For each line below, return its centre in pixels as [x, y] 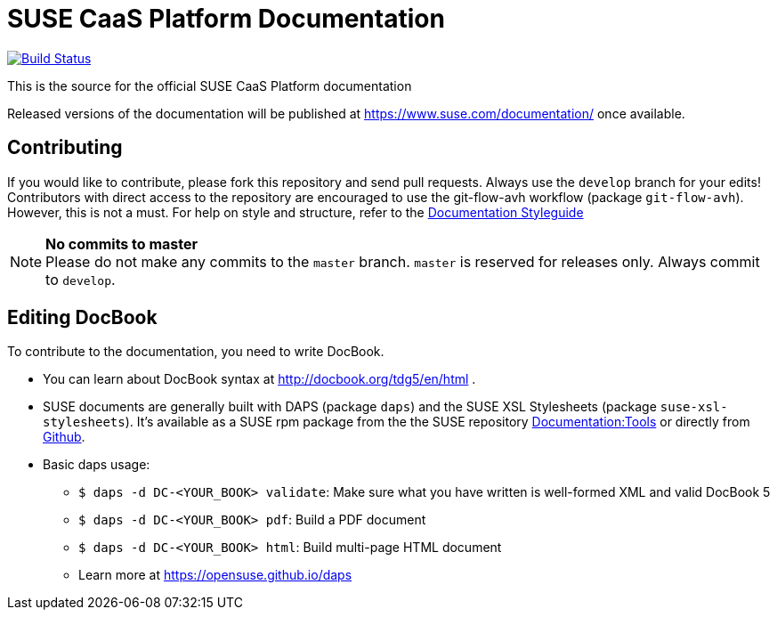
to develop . [81, 279]
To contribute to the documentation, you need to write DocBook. [196, 352]
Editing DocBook [82, 318]
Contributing [65, 148]
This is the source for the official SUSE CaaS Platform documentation [210, 85]
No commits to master [122, 244]
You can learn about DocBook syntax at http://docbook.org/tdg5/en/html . [259, 379]
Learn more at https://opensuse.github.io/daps [215, 575]
